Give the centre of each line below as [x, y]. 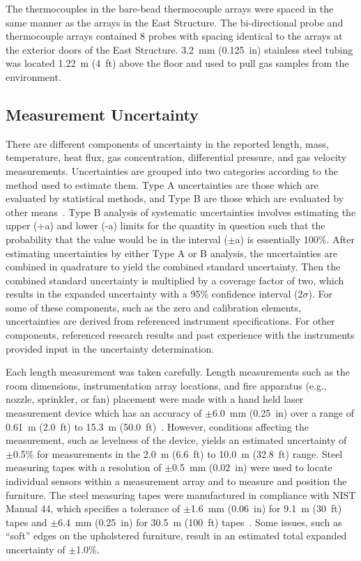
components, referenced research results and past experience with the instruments [180, 335]
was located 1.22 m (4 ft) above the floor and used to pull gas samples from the [177, 63]
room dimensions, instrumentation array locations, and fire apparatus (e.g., [166, 385]
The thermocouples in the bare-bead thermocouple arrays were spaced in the [170, 8]
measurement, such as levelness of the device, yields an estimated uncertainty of [176, 440]
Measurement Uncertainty [102, 114]
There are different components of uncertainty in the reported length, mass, [167, 143]
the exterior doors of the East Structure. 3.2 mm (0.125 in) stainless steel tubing [179, 49]
